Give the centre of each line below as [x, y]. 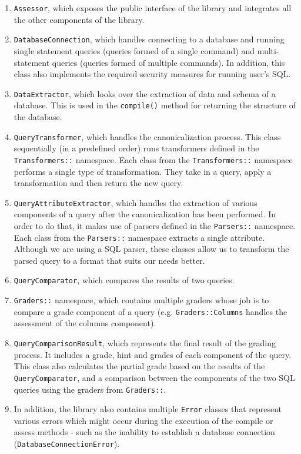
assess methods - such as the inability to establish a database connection [144, 432]
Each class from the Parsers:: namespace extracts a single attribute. [139, 237]
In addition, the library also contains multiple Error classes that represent [148, 409]
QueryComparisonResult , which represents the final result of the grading [145, 343]
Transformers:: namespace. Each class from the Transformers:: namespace [153, 159]
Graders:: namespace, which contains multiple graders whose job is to [141, 300]
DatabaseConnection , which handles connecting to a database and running [149, 39]
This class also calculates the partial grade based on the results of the [139, 366]
